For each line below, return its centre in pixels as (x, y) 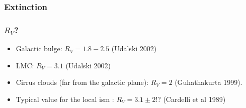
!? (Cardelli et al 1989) (191, 99)
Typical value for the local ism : (65, 99)
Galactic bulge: (39, 48)
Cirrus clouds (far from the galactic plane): (82, 82)
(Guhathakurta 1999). (209, 82)
